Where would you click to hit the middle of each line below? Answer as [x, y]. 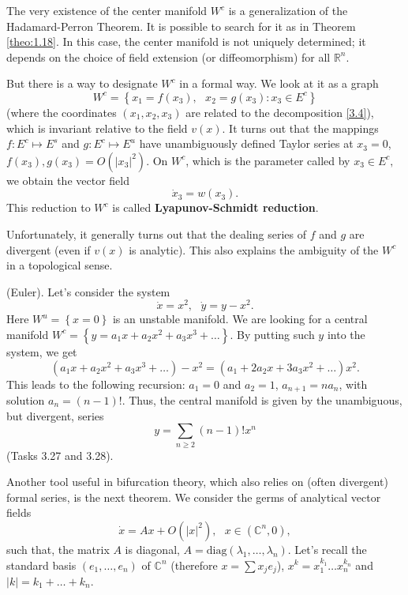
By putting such [276, 334]
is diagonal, [152, 549]
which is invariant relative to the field [97, 128]
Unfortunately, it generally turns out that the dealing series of [156, 233]
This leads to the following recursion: [96, 384]
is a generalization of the [288, 10]
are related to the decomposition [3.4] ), [280, 112]
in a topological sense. [60, 265]
